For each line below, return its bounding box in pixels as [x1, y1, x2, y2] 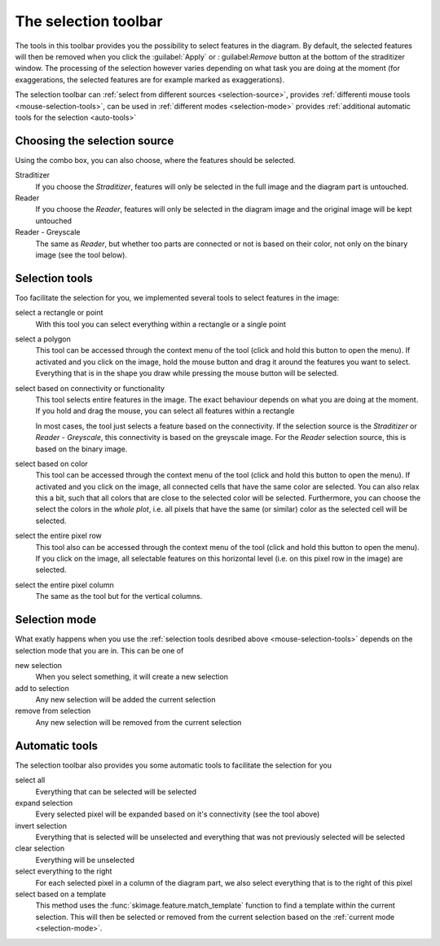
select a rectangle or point [15, 308, 103, 318]
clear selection [15, 843, 65, 853]
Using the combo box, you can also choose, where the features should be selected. [15, 155, 297, 165]
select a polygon [15, 334, 71, 344]
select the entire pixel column [15, 579, 114, 590]
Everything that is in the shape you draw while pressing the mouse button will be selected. [35, 368, 339, 378]
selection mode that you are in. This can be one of [15, 645, 184, 655]
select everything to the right [15, 866, 112, 876]
